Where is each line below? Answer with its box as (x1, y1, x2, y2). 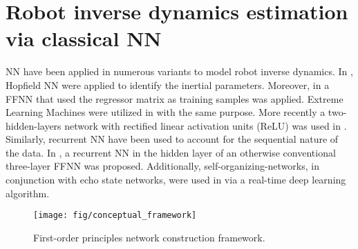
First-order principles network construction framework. (33, 230, 265, 244)
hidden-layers (6, 118, 62, 132)
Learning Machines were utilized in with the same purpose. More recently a (6, 105, 326, 119)
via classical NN (6, 24, 162, 52)
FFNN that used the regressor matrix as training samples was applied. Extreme (6, 91, 343, 106)
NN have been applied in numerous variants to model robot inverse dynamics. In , (6, 64, 353, 79)
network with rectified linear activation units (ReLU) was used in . (64, 118, 347, 132)
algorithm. (6, 186, 50, 200)
